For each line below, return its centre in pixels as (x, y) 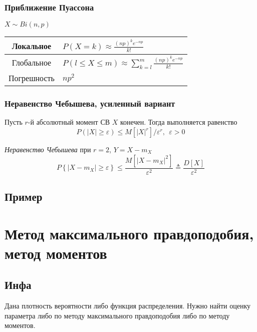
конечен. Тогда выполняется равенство (179, 122)
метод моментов (56, 253)
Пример (24, 197)
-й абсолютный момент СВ (69, 122)
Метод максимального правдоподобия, (129, 233)
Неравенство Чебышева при (48, 149)
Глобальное (32, 63)
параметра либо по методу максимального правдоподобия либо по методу (117, 315)
